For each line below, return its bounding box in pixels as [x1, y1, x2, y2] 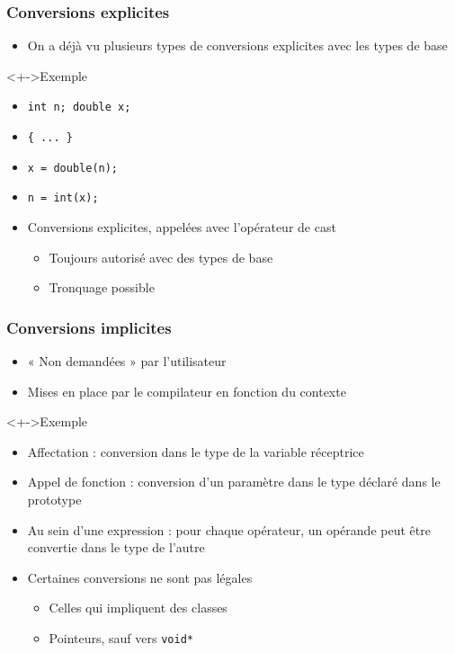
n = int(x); [27, 192, 99, 205]
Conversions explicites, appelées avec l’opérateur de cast [27, 218, 336, 237]
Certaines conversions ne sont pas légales [27, 568, 253, 586]
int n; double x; [27, 101, 131, 114]
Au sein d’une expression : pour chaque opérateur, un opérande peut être [27, 520, 431, 539]
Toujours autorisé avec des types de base [49, 247, 273, 266]
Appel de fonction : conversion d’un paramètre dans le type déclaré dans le [27, 472, 441, 491]
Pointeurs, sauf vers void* [49, 628, 193, 647]
